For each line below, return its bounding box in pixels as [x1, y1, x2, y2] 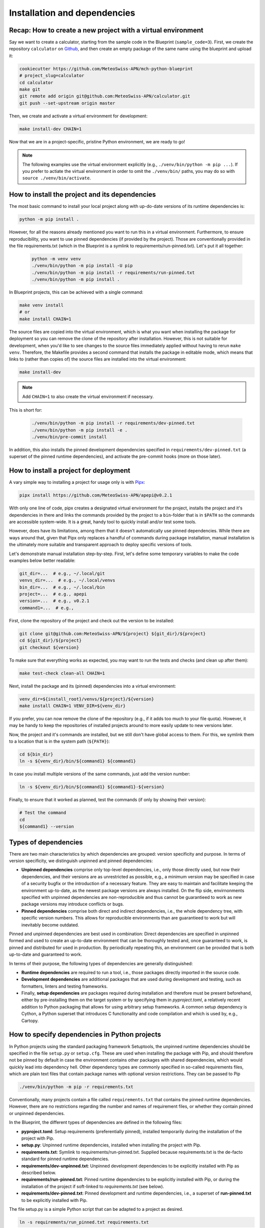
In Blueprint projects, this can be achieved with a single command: [9, 289, 143, 295]
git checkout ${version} [19, 644, 79, 650]
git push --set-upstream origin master [19, 100, 115, 106]
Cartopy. [21, 1017, 39, 1024]
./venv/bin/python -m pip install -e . [31, 427, 128, 433]
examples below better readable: [9, 558, 76, 563]
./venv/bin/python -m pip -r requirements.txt [19, 1084, 133, 1090]
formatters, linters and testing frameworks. [21, 983, 108, 989]
